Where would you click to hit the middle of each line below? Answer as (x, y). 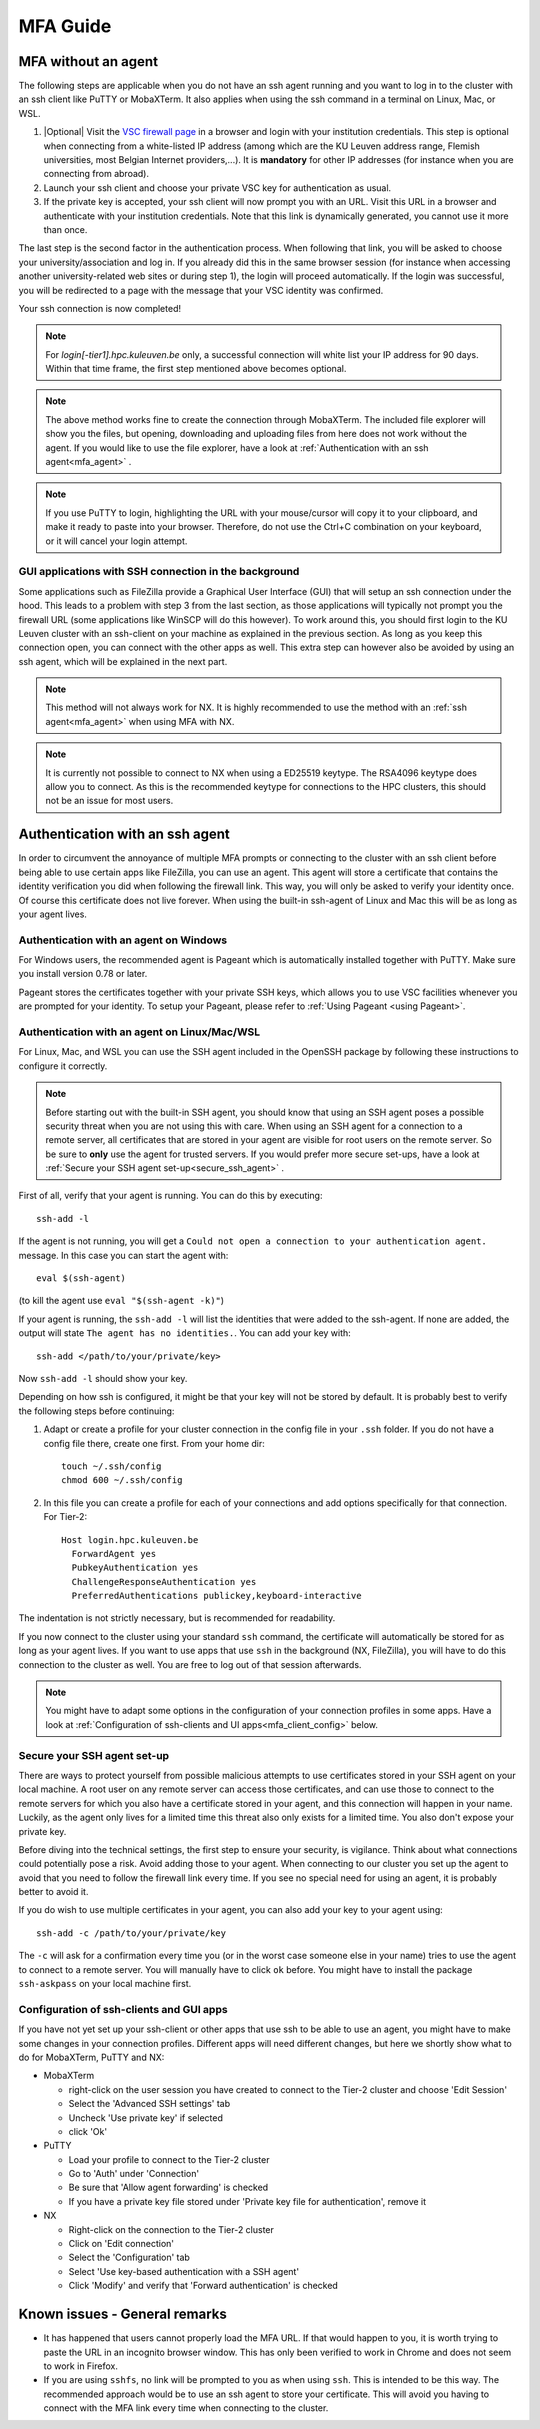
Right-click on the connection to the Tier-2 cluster (171, 2229)
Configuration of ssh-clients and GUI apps (123, 2009)
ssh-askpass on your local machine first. (105, 1984)
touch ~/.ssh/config (111, 1466)
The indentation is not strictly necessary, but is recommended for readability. (177, 1618)
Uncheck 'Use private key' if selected (146, 2117)
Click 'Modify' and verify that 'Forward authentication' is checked (203, 2286)
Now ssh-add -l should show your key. (103, 1378)
